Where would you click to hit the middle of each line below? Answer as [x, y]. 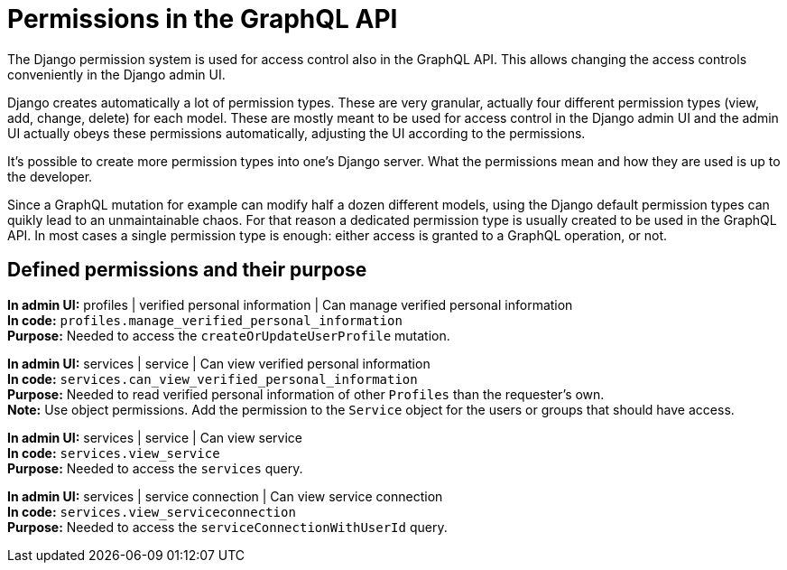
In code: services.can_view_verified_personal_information [213, 378]
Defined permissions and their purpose [187, 270]
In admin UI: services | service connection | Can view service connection [225, 496]
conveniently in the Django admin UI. [116, 74]
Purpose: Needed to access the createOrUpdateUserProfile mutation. [229, 335]
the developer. [50, 176]
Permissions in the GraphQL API [203, 19]
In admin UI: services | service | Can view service [155, 437]
